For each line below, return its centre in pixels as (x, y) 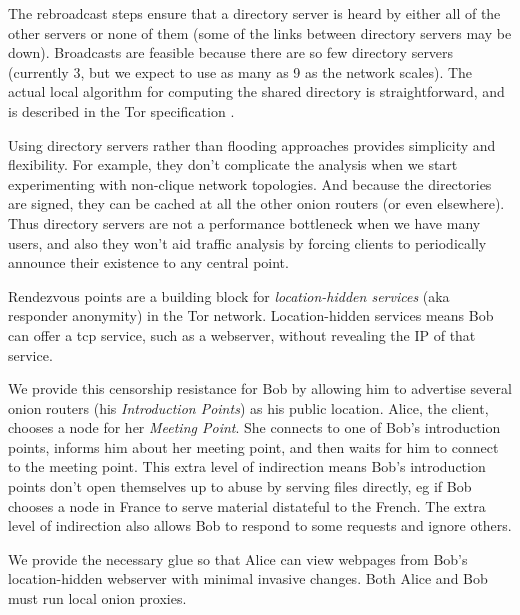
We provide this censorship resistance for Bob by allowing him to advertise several (260, 388)
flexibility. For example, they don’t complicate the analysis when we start (233, 164)
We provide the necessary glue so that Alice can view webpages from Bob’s (238, 558)
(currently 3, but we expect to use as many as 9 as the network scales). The (240, 71)
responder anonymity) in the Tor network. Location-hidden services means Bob (251, 315)
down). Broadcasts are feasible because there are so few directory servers (231, 52)
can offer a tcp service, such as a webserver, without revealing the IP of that (242, 334)
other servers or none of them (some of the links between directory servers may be (260, 32)
